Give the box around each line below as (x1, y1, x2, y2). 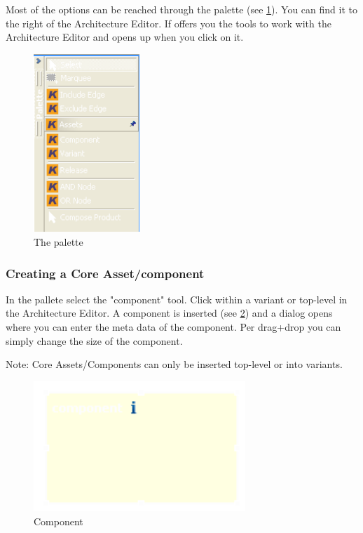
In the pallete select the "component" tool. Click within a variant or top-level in (6, 291, 348, 306)
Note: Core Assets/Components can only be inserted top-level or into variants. (6, 357, 343, 371)
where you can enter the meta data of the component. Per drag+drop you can (6, 320, 341, 334)
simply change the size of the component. (6, 333, 183, 348)
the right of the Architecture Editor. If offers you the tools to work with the (6, 15, 331, 30)
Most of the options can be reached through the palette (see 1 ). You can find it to (6, 2, 357, 16)
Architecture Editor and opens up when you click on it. (6, 29, 244, 44)
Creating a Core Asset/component (6, 264, 205, 282)
